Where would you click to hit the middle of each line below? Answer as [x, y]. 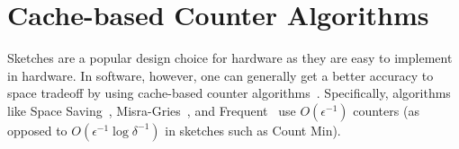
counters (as [386, 110]
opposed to [37, 130]
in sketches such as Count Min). [253, 130]
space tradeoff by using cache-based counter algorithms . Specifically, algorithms [229, 93]
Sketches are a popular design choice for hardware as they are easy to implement [230, 58]
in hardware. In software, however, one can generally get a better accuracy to [220, 75]
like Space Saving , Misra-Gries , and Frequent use [152, 110]
